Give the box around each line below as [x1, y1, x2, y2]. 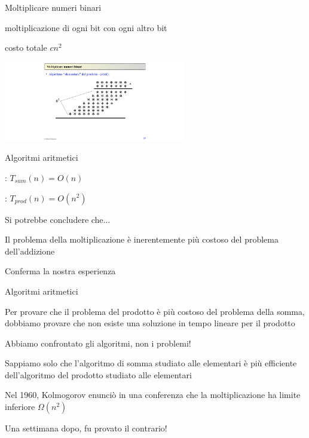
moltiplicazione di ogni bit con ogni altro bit [5, 21, 167, 33]
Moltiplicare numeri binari [5, 1, 102, 13]
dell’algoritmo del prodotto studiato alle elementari [5, 368, 192, 381]
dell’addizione [5, 244, 55, 257]
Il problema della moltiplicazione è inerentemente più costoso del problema [5, 233, 279, 246]
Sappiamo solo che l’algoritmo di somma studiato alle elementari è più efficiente [5, 357, 297, 369]
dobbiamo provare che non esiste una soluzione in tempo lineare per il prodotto [5, 317, 295, 329]
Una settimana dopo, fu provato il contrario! [5, 422, 167, 434]
